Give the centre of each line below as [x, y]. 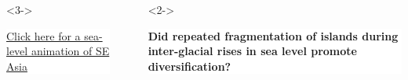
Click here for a [44, 35]
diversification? [189, 66]
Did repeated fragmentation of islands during [273, 35]
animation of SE [70, 51]
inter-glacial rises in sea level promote [252, 51]
